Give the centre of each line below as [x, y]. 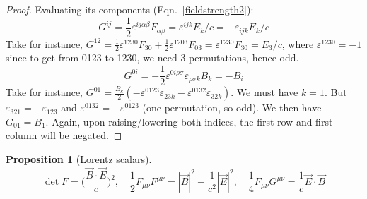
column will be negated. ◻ [64, 135]
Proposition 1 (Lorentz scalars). [79, 158]
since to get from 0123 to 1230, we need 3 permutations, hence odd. [152, 58]
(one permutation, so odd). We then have [232, 108]
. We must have [264, 92]
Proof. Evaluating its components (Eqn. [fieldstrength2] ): [130, 9]
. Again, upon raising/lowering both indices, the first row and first [189, 121]
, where [298, 43]
